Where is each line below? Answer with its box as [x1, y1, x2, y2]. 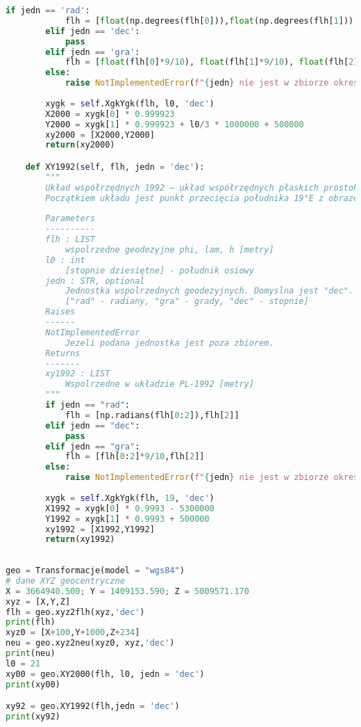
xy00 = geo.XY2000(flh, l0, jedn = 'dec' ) [6, 669, 205, 679]
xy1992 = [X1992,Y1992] [45, 524, 155, 534]
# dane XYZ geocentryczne [6, 575, 125, 586]
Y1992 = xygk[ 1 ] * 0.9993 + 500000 [45, 513, 210, 524]
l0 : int [45, 255, 85, 265]
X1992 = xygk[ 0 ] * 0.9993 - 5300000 [45, 503, 215, 513]
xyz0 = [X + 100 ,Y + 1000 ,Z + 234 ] [6, 628, 140, 638]
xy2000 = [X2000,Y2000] [45, 129, 155, 140]
